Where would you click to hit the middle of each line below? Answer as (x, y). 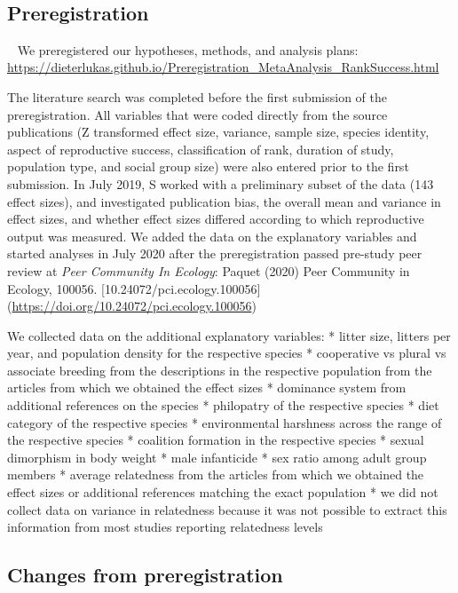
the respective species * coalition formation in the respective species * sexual (216, 440)
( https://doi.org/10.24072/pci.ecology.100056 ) (132, 306)
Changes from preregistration (145, 575)
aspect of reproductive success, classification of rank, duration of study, (201, 149)
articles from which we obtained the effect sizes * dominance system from (207, 387)
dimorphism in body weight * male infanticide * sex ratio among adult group (217, 457)
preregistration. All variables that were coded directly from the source (197, 114)
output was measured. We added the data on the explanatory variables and (212, 236)
